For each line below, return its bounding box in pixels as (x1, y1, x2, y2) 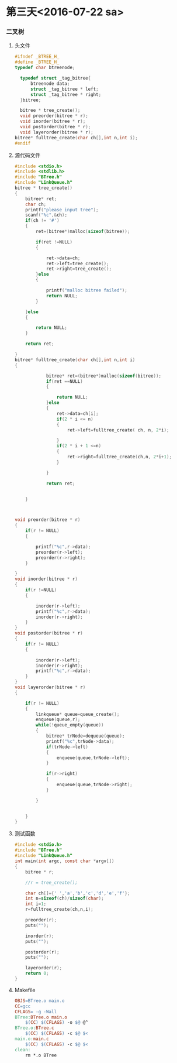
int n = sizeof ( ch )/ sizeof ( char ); (25, 896, 104, 901)
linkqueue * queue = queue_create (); (36, 711, 120, 717)
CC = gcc (14, 1003, 31, 1009)
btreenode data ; (30, 80, 70, 87)
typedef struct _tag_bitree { (20, 76, 91, 81)
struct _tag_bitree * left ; (30, 86, 99, 92)
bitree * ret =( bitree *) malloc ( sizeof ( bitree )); (46, 373, 162, 379)
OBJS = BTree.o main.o (14, 997, 65, 1004)
